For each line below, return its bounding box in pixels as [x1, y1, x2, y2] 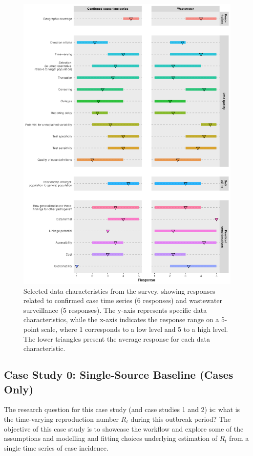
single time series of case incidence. [4, 442, 108, 453]
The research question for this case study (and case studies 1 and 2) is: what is [4, 404, 240, 414]
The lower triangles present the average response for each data [23, 333, 210, 344]
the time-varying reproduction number [4, 413, 119, 424]
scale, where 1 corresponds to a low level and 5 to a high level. [41, 324, 228, 334]
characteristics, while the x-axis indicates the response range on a [23, 314, 219, 325]
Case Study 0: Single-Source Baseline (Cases [4, 367, 233, 382]
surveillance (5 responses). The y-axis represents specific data [23, 304, 207, 315]
